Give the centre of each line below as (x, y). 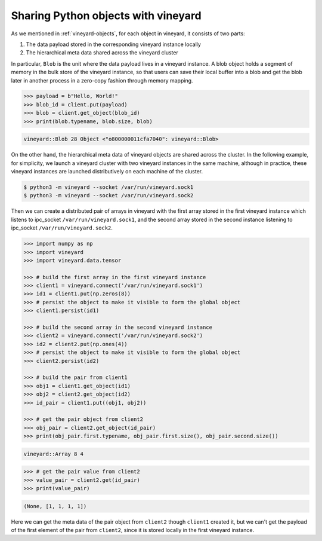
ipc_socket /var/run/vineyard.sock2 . (62, 228)
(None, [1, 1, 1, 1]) (55, 506)
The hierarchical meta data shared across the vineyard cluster (102, 53)
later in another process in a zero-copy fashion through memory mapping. (102, 80)
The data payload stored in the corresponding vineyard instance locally (113, 44)
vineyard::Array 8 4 (53, 454)
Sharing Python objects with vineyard (106, 16)
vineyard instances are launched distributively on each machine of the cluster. (107, 171)
